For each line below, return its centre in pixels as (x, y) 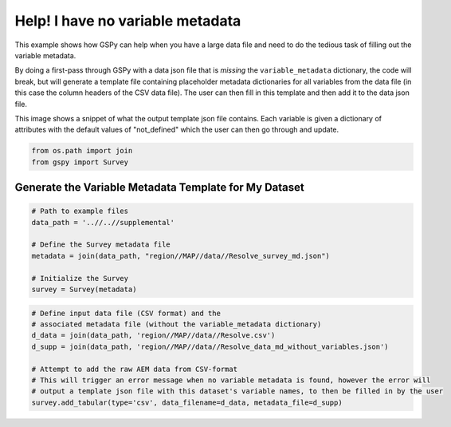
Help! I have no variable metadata (128, 21)
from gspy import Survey (80, 162)
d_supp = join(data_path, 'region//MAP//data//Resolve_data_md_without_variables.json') (210, 346)
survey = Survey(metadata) (84, 289)
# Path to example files (80, 211)
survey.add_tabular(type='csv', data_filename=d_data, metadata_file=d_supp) (187, 402)
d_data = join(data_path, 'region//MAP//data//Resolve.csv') (153, 336)
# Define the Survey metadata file (101, 245)
